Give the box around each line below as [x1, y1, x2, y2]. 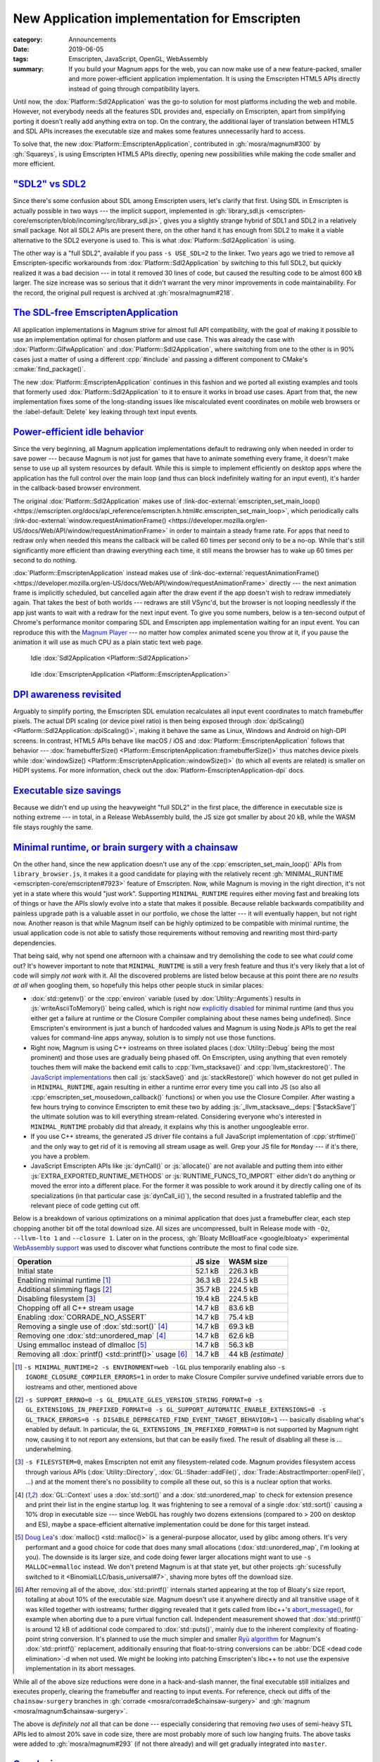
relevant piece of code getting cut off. [30, 1201, 141, 1209]
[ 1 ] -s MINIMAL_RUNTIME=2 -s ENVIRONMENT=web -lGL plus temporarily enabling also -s [15, 1362, 286, 1371]
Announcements [68, 35, 116, 44]
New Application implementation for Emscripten [13, 11, 301, 26]
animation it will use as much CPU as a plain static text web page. [13, 638, 203, 646]
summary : [13, 64, 44, 73]
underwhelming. [25, 1445, 73, 1453]
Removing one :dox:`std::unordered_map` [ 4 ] [17, 1331, 167, 1341]
